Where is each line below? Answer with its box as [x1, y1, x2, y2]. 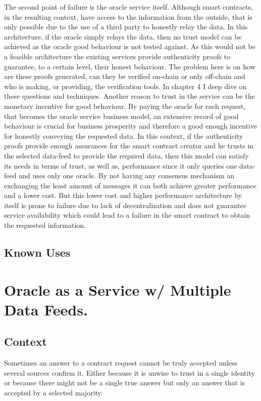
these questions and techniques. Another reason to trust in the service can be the [4, 91, 255, 101]
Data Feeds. [4, 299, 88, 319]
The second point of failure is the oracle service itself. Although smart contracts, [4, 2, 253, 12]
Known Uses [4, 245, 71, 260]
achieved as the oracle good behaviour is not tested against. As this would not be [4, 41, 255, 52]
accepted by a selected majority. [4, 387, 103, 397]
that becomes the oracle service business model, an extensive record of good [4, 110, 239, 121]
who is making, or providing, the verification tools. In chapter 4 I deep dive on [4, 81, 247, 91]
